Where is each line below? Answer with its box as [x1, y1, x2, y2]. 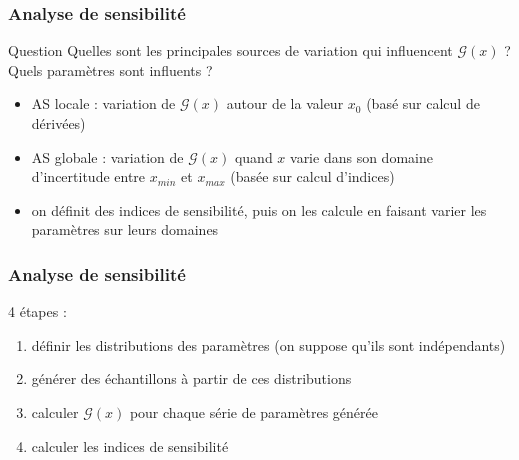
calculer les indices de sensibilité [31, 435, 229, 456]
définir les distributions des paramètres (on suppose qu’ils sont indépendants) [31, 334, 506, 355]
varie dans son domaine [290, 146, 433, 167]
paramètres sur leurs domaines [31, 219, 219, 240]
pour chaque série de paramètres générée [129, 401, 378, 422]
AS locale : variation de [31, 93, 176, 114]
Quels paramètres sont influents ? [8, 59, 213, 80]
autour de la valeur [226, 93, 344, 114]
